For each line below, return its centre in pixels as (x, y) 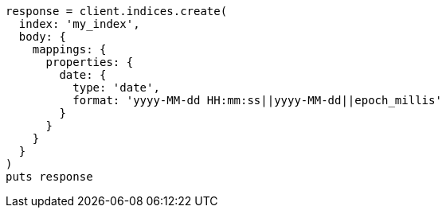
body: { (42, 37)
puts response (49, 177)
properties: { (90, 62)
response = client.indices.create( (117, 11)
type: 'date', (116, 88)
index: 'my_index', (79, 24)
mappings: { (69, 49)
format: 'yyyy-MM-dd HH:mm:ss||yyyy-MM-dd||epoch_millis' (257, 100)
